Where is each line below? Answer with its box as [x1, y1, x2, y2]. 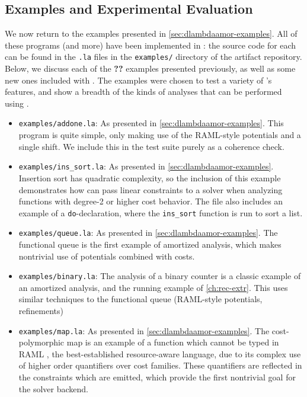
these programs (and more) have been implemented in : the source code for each [5, 39, 296, 51]
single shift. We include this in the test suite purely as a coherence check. [18, 140, 284, 152]
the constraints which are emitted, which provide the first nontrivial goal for [18, 371, 296, 383]
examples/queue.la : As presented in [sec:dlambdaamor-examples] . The [18, 226, 278, 239]
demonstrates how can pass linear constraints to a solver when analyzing [18, 183, 283, 196]
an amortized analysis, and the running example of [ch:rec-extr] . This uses [18, 281, 288, 293]
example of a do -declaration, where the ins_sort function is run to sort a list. [18, 206, 303, 219]
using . [5, 97, 29, 109]
